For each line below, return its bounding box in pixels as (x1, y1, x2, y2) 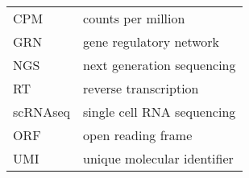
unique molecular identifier (83, 149, 234, 168)
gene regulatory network (83, 32, 220, 51)
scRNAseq (13, 102, 71, 121)
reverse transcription (83, 79, 199, 97)
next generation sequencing (83, 56, 236, 74)
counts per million (83, 9, 185, 27)
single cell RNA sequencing (83, 102, 236, 121)
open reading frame (83, 126, 193, 144)
